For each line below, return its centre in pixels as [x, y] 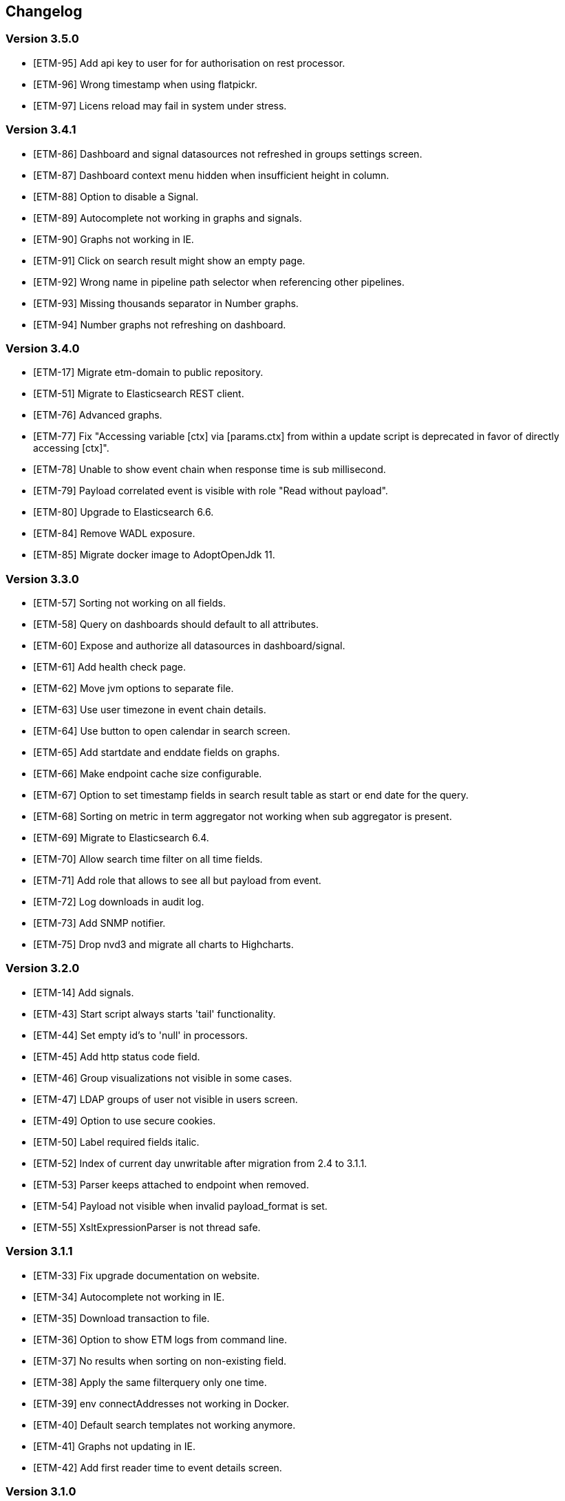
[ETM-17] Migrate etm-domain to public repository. [148, 372]
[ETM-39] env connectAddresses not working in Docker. [161, 1403]
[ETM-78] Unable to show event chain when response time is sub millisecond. [210, 470]
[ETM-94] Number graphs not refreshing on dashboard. [160, 324]
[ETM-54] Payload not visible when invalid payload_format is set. [180, 1206]
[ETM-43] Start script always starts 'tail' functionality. [154, 1014]
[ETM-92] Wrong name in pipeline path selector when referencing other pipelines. [219, 282]
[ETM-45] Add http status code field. [117, 1056]
